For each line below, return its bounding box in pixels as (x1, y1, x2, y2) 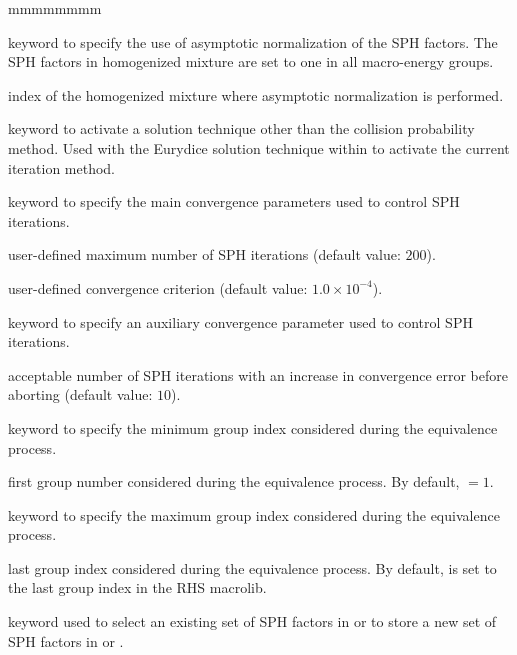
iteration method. (8, 157, 116, 178)
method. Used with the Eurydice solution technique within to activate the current (8, 137, 510, 158)
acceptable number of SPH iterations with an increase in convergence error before (8, 364, 508, 385)
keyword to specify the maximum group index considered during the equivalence (8, 504, 500, 525)
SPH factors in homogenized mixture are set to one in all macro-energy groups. (8, 51, 494, 72)
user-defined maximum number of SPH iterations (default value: (8, 244, 401, 265)
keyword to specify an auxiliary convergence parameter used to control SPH (8, 311, 473, 332)
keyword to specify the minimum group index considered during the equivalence (8, 417, 498, 438)
